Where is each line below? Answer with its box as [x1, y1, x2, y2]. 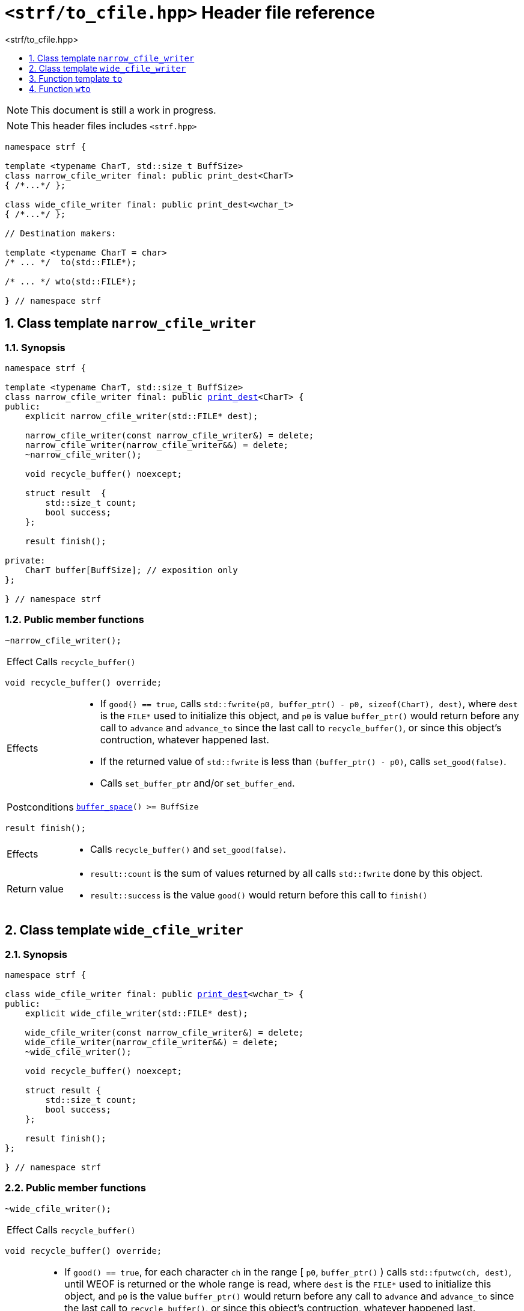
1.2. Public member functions [5, 613, 144, 626]
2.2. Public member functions [5, 1182, 146, 1194]
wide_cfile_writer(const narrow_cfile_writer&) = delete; [25, 1027, 304, 1037]
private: [5, 555, 46, 565]
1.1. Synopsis [5, 341, 65, 354]
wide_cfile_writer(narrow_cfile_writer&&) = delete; [25, 1037, 279, 1047]
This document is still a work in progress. [31, 103, 216, 116]
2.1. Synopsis [5, 948, 68, 960]
